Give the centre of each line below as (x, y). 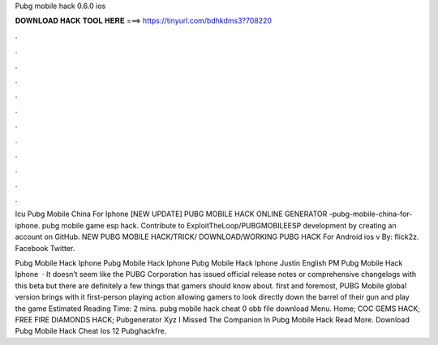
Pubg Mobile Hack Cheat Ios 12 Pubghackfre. (91, 331)
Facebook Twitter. (45, 248)
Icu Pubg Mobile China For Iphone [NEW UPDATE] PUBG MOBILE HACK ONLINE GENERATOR (171, 214)
